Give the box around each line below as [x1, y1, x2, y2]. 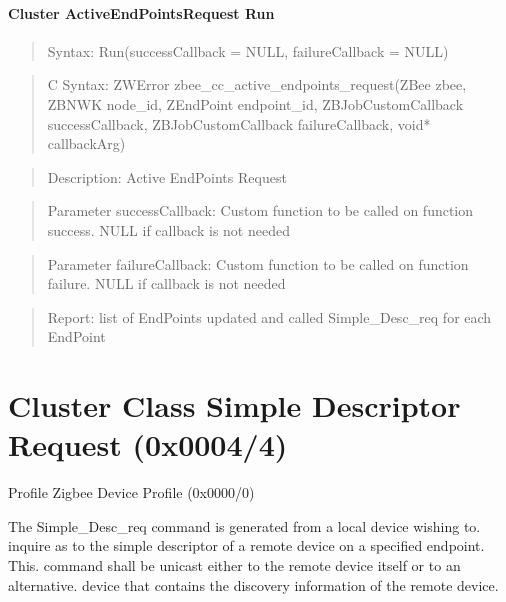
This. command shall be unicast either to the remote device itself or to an [8, 555, 461, 576]
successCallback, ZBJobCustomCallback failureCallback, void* [47, 113, 431, 134]
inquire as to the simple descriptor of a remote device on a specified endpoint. [8, 535, 485, 556]
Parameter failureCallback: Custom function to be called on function [47, 253, 469, 274]
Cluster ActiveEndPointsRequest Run [8, 2, 275, 23]
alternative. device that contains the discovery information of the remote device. [8, 574, 499, 595]
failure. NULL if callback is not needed [47, 273, 286, 294]
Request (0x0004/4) [8, 424, 288, 465]
